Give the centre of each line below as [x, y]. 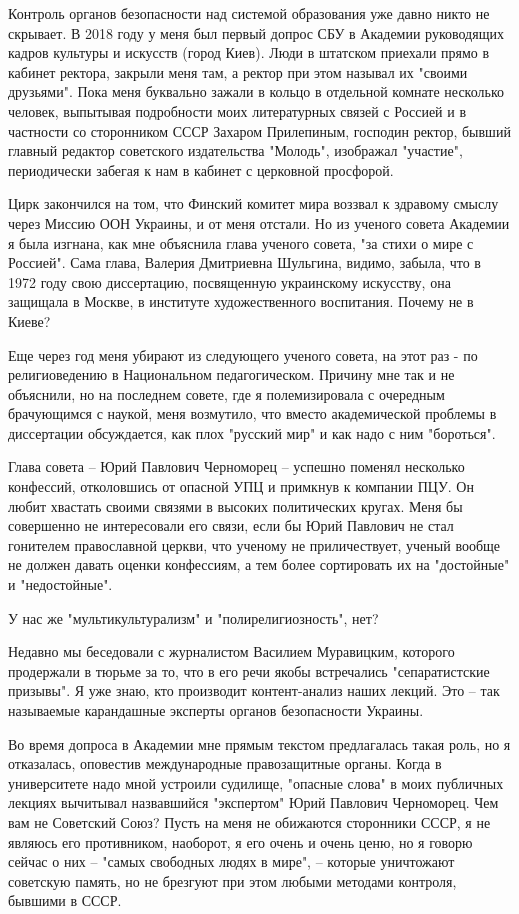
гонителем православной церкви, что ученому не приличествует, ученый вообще [254, 544]
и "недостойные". [60, 584]
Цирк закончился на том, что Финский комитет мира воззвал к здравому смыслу [253, 203]
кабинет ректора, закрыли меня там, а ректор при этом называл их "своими [238, 71]
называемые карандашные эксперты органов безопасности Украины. [216, 710]
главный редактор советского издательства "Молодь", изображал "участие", [235, 150]
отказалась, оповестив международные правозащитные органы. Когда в [225, 763]
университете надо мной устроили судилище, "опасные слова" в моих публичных [256, 782]
